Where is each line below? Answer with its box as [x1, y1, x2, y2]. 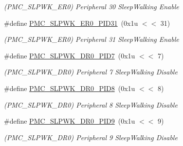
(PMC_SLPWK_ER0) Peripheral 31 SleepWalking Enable [4, 34, 179, 44]
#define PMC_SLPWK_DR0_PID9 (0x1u [4, 116, 135, 126]
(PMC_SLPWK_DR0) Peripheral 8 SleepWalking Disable [4, 99, 178, 109]
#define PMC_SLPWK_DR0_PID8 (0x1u [4, 83, 135, 93]
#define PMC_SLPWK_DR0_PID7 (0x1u [4, 50, 135, 60]
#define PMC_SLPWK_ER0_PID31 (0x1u [4, 18, 138, 28]
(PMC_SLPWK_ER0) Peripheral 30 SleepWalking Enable [4, 1, 179, 11]
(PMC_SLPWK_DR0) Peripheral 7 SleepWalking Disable [4, 67, 178, 77]
